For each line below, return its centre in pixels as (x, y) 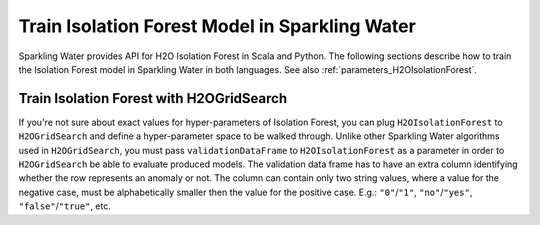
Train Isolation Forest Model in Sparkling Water (217, 26)
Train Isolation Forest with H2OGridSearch (153, 98)
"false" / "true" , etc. (65, 206)
